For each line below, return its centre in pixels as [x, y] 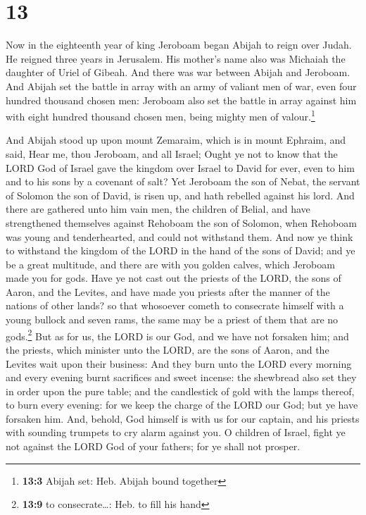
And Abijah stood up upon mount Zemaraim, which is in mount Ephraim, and [176, 140]
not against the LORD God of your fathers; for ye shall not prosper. [153, 446]
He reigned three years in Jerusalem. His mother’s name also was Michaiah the [176, 58]
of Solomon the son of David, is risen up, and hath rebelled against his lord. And [180, 195]
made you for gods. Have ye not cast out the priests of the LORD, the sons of [173, 278]
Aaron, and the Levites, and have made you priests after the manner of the [168, 291]
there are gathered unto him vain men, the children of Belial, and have [158, 209]
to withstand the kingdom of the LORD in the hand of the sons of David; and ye [181, 250]
